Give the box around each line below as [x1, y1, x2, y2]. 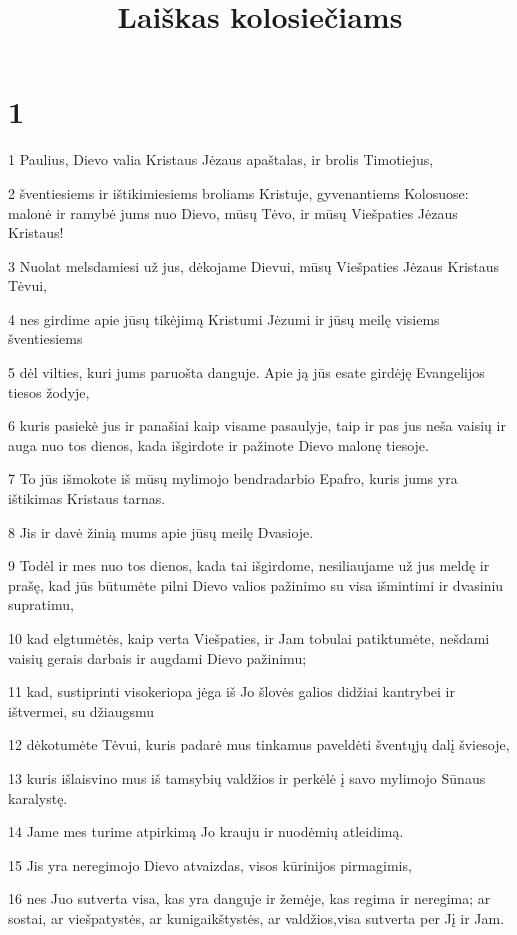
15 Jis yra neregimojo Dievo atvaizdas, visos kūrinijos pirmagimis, [8, 854, 412, 875]
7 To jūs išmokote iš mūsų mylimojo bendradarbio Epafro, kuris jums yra [8, 468, 458, 489]
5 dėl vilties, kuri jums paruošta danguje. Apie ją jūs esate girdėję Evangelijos [8, 362, 485, 383]
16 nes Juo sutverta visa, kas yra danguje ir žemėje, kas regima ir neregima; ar [8, 888, 491, 909]
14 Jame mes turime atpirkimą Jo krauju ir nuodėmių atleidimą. [8, 821, 404, 842]
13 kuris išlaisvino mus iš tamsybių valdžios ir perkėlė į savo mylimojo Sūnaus [8, 767, 486, 788]
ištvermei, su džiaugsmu [8, 700, 155, 721]
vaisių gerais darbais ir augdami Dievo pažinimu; [8, 647, 307, 668]
